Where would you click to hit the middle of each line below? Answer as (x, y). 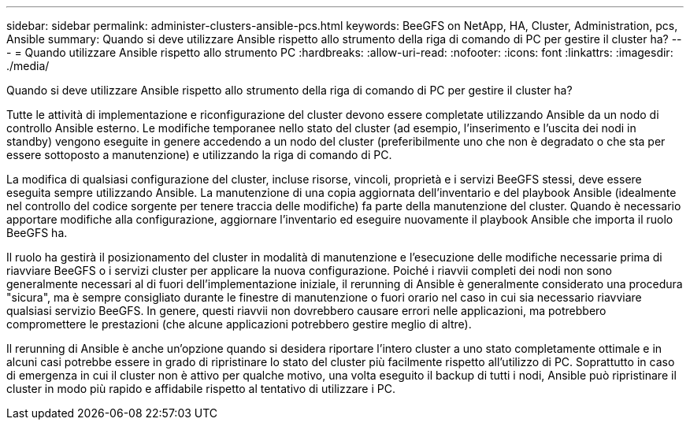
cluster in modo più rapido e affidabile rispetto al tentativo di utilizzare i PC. (201, 389)
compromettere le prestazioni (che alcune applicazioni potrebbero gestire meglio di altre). (239, 324)
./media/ (28, 66)
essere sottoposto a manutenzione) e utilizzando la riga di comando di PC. (199, 155)
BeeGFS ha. (37, 233)
